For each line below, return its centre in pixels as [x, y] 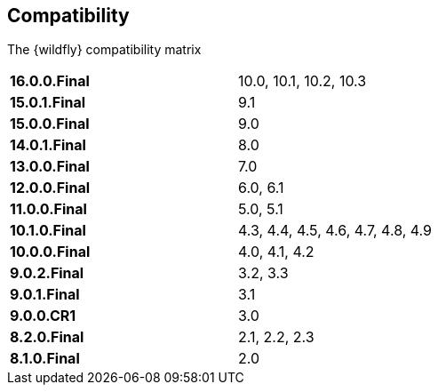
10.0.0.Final [50, 252]
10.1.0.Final [48, 231]
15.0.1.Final [48, 103]
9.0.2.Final [47, 273]
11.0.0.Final [48, 209]
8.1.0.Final [45, 359]
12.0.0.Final [50, 188]
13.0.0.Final [50, 167]
